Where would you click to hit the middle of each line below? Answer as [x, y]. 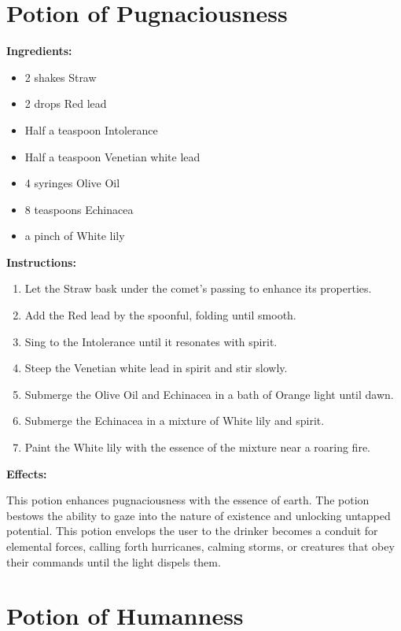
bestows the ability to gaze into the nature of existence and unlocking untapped [199, 515]
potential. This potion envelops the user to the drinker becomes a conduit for [192, 531]
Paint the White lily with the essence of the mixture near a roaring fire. [198, 447]
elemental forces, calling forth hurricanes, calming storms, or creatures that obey [200, 546]
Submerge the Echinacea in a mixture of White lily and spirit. [175, 421]
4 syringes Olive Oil [72, 183]
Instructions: [41, 262]
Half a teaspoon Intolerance [91, 129]
